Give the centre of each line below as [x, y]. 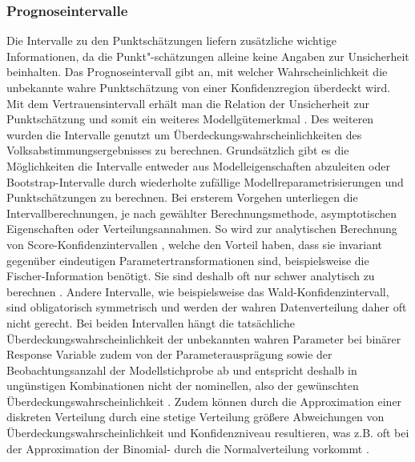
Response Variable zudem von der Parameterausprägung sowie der [169, 354]
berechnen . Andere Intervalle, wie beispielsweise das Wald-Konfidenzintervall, [198, 291]
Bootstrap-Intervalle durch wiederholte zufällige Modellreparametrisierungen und [205, 181]
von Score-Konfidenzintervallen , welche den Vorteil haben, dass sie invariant [195, 244]
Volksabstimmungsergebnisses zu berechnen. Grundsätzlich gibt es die [178, 150]
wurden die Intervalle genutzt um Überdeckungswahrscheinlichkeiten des [184, 134]
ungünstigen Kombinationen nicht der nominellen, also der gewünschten [183, 386]
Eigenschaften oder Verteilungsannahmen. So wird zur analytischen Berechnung [202, 229]
